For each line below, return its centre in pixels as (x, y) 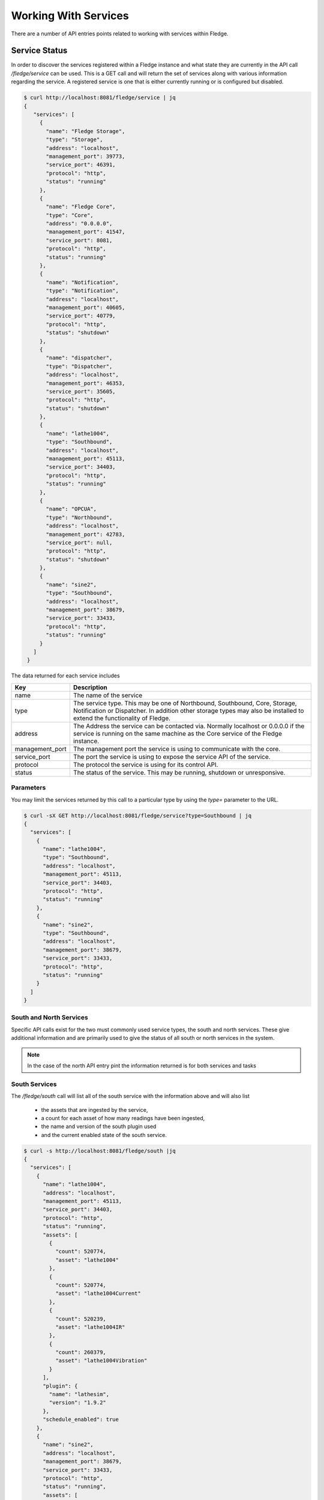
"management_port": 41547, (85, 232)
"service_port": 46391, (81, 165)
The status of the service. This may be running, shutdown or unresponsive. (179, 772)
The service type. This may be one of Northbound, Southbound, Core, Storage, (185, 703)
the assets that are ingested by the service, (94, 1109)
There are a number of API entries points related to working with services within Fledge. (120, 34)
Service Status (39, 51)
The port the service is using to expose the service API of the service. (172, 757)
